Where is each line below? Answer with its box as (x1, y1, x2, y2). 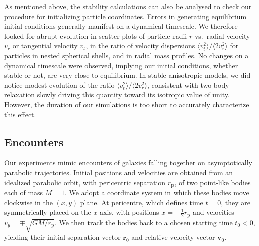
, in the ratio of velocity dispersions (85, 40, 195, 51)
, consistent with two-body (147, 79, 229, 90)
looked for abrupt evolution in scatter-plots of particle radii (4, 30, 187, 41)
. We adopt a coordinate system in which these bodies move (65, 187, 249, 197)
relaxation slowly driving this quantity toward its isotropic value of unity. (4, 89, 230, 100)
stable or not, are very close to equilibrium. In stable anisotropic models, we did (4, 70, 251, 80)
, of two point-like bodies (174, 177, 251, 187)
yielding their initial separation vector (4, 232, 121, 242)
